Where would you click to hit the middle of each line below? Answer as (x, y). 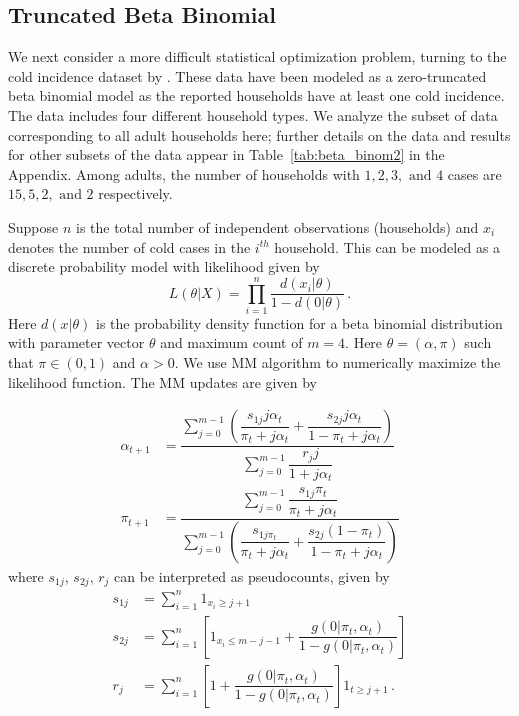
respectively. (135, 193)
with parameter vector (76, 342)
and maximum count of (231, 342)
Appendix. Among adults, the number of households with (184, 173)
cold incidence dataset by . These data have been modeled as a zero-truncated (247, 75)
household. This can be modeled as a (387, 246)
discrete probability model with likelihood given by (164, 266)
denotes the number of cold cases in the (129, 246)
